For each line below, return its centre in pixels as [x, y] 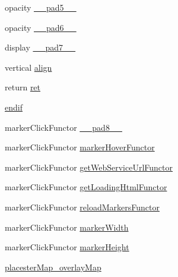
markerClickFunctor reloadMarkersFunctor [82, 207]
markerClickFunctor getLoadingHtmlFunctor [86, 187]
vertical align [28, 67]
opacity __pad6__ [41, 27]
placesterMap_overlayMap [53, 267]
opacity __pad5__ [41, 7]
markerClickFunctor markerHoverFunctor [80, 147]
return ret [23, 87]
